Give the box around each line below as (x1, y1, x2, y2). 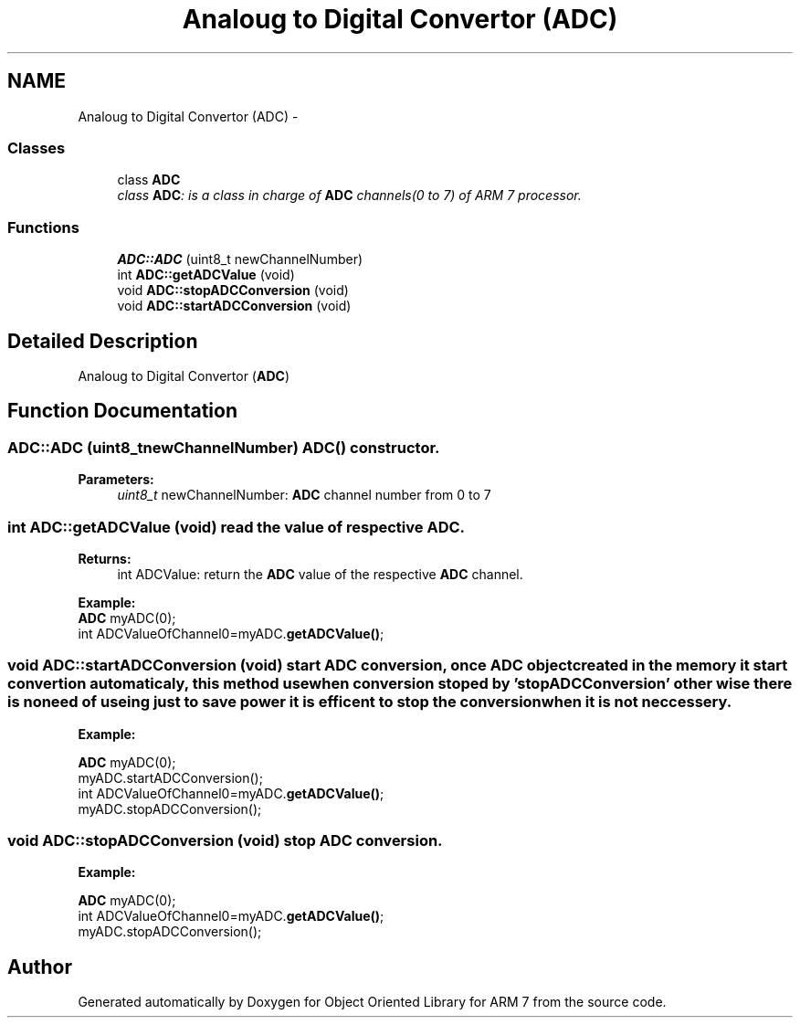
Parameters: (78, 471, 154, 488)
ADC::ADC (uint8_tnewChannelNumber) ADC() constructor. (7, 438, 440, 457)
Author (7, 955, 72, 978)
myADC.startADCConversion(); (78, 769, 263, 786)
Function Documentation (7, 399, 237, 423)
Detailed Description (7, 329, 198, 353)
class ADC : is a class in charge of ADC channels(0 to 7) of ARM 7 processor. (117, 187, 582, 204)
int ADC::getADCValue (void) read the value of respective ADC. (7, 517, 466, 536)
